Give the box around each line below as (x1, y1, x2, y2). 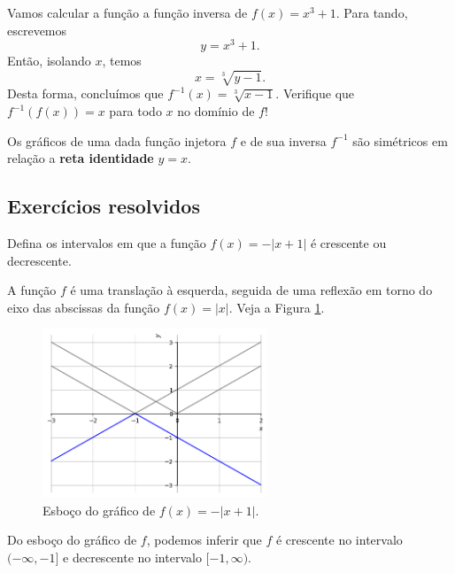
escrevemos (7, 20, 67, 39)
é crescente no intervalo (275, 530, 403, 549)
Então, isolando (7, 51, 91, 70)
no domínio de (177, 102, 255, 120)
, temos (102, 51, 142, 70)
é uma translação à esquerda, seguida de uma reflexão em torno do (70, 281, 433, 299)
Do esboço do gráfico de (7, 530, 137, 549)
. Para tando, (335, 4, 408, 21)
